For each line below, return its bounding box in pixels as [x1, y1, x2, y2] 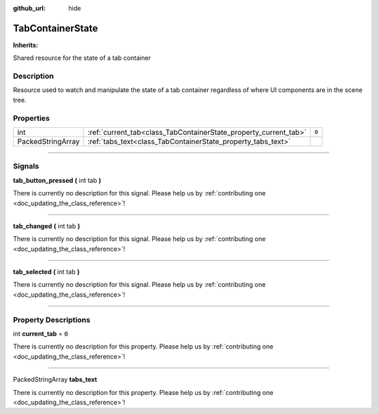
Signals [13, 162, 39, 172]
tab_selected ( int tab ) [13, 268, 80, 276]
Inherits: [13, 41, 39, 49]
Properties [13, 113, 51, 123]
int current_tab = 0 [13, 329, 68, 337]
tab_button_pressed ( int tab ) [13, 176, 102, 184]
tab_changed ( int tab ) [13, 221, 81, 230]
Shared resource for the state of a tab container [13, 53, 151, 63]
